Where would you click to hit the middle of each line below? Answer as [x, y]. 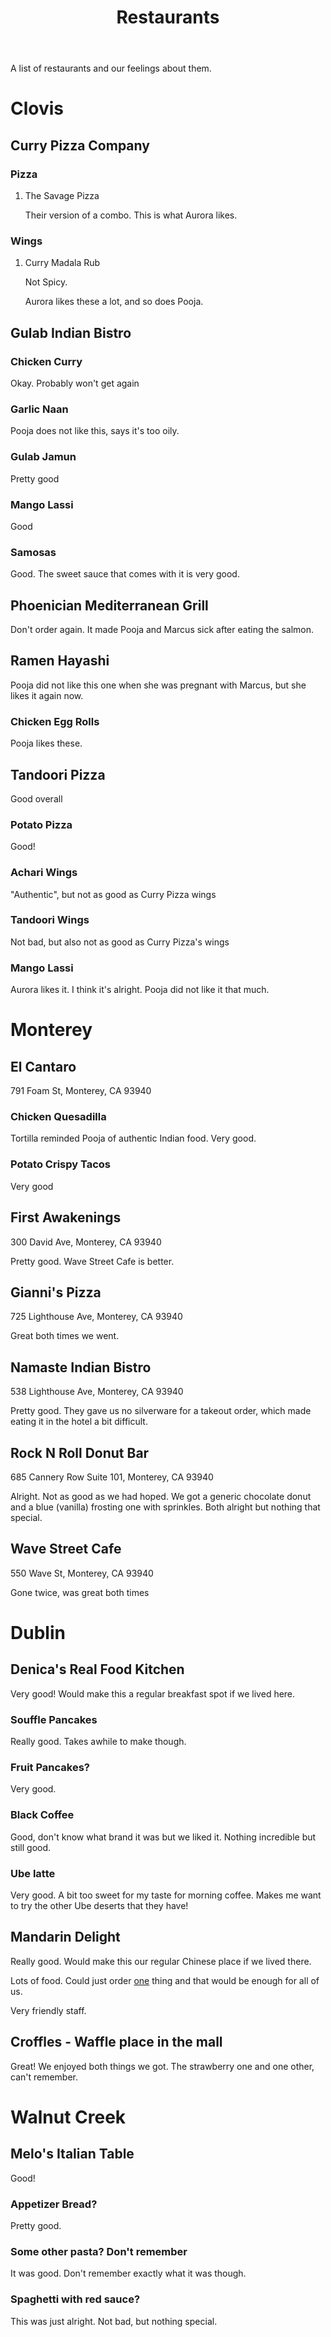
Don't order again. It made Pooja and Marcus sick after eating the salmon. [162, 630]
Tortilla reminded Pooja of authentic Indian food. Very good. [133, 1138]
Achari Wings [44, 873]
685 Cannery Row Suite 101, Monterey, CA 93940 [112, 1477]
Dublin [38, 1633]
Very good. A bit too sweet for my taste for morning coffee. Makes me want [166, 1895]
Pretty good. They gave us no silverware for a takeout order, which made [161, 1411]
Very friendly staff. [48, 2010]
